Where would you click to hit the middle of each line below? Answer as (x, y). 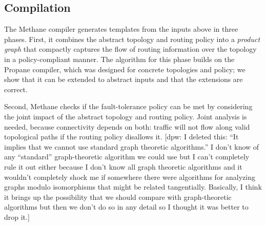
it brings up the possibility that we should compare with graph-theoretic (118, 197)
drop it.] (17, 217)
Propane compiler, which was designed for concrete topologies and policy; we (125, 69)
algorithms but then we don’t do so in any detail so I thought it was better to (126, 207)
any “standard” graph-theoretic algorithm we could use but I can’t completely (127, 157)
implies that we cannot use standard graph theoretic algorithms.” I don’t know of (132, 146)
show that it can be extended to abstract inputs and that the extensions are (124, 79)
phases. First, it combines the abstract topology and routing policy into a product (132, 39)
